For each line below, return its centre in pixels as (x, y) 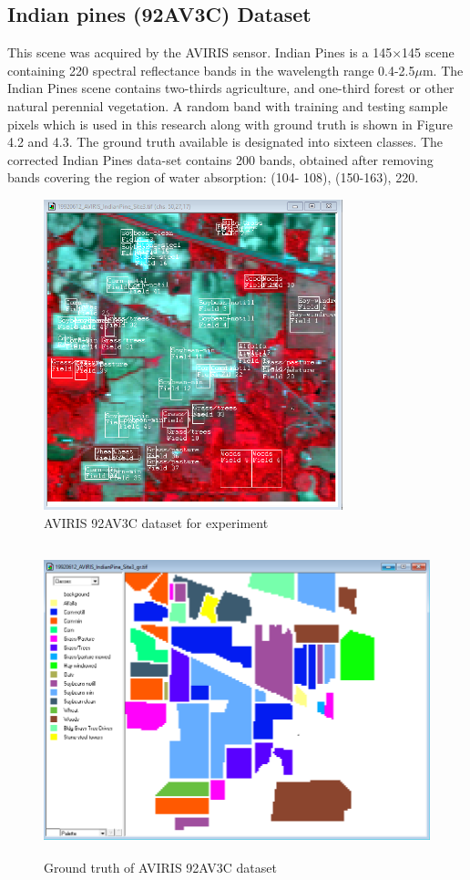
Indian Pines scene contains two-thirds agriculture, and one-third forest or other (231, 88)
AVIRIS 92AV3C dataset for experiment (156, 522)
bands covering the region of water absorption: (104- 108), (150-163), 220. (213, 177)
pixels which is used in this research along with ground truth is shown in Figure (230, 124)
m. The (443, 70)
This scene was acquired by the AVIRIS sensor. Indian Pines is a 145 (200, 52)
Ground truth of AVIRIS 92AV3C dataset (160, 868)
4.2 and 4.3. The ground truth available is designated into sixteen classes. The (225, 142)
